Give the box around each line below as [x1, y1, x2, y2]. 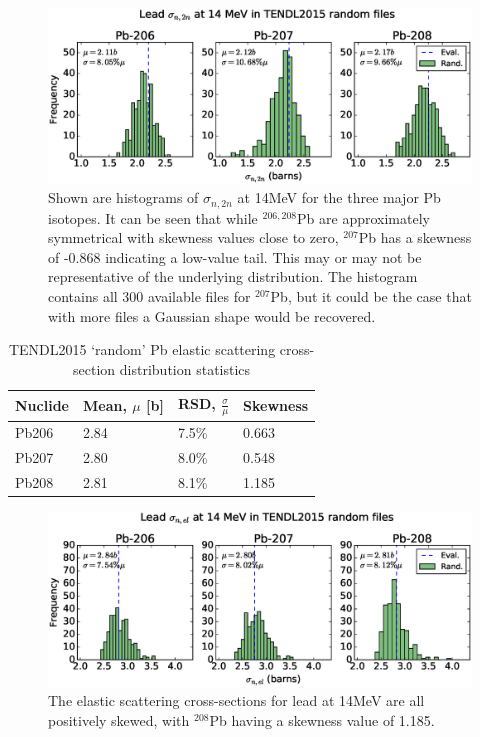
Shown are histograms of [48, 187, 199, 208]
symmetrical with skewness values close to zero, [48, 227, 339, 248]
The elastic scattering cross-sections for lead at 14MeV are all [48, 690, 425, 711]
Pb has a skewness [358, 227, 472, 248]
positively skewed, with [48, 709, 190, 730]
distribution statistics [119, 358, 251, 379]
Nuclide [15, 394, 69, 415]
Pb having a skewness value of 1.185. [209, 709, 435, 730]
